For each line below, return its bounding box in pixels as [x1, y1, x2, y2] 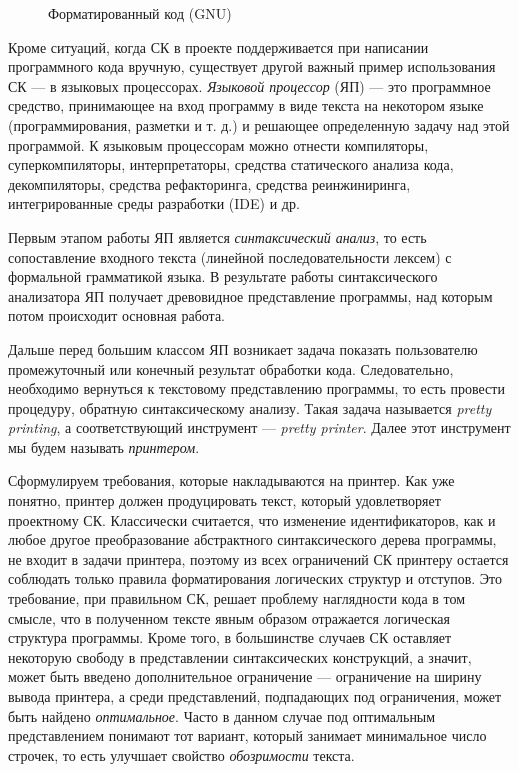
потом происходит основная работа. [8, 305, 225, 326]
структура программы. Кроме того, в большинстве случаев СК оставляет [8, 627, 452, 648]
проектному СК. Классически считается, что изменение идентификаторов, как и [8, 509, 496, 530]
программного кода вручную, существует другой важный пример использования [8, 56, 496, 77]
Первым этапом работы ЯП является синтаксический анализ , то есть [8, 226, 427, 247]
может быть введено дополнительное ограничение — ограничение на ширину [8, 666, 482, 687]
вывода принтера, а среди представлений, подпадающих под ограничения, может [8, 686, 502, 706]
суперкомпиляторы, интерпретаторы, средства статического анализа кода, [8, 154, 454, 175]
